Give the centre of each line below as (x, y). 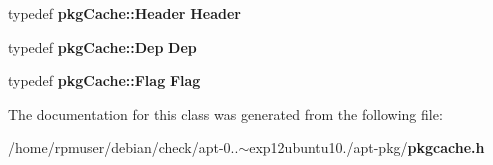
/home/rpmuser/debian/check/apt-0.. (123, 147)
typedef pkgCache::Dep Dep (102, 46)
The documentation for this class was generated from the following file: (225, 113)
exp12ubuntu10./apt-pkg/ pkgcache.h (367, 147)
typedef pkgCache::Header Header (124, 13)
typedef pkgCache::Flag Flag (104, 80)
